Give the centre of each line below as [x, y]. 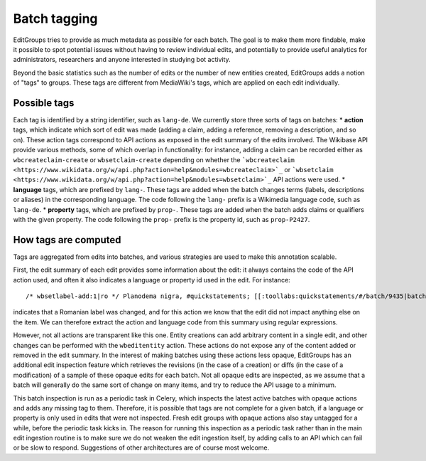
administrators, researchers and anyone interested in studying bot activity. [122, 60]
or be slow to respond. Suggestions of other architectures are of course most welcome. [141, 447]
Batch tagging [56, 18]
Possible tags [44, 103]
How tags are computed [67, 239]
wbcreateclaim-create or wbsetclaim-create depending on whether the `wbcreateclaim [154, 159]
